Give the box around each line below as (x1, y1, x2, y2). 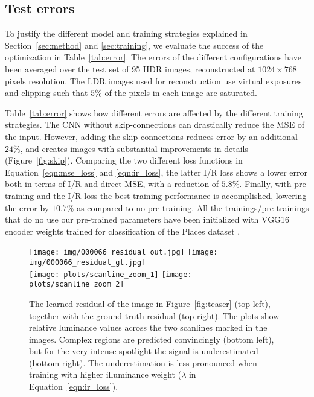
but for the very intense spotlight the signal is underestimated (29, 345, 258, 357)
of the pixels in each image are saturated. (104, 86, 257, 99)
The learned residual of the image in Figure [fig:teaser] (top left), (29, 297, 271, 310)
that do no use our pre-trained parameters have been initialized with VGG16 (5, 213, 290, 226)
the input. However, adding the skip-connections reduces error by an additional (5, 130, 298, 142)
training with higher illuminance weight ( (29, 368, 182, 381)
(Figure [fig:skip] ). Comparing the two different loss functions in (5, 154, 243, 167)
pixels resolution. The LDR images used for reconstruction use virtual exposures (5, 74, 302, 87)
